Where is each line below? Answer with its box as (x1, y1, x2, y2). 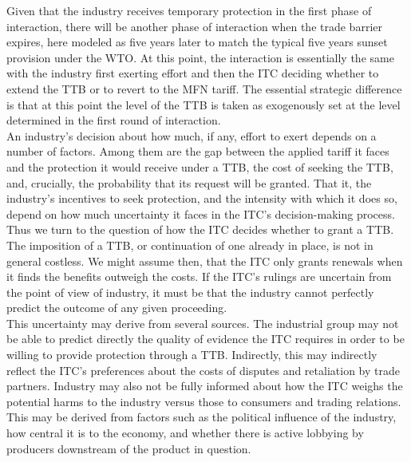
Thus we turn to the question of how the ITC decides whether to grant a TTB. (6, 221, 394, 238)
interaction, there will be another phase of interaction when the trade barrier (6, 18, 382, 34)
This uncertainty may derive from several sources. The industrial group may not (6, 314, 399, 331)
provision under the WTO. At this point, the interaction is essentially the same (6, 49, 394, 65)
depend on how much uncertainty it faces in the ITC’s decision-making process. (6, 205, 395, 222)
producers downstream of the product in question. (6, 440, 251, 456)
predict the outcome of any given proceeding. (6, 299, 227, 316)
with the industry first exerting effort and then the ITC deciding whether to (6, 65, 379, 81)
